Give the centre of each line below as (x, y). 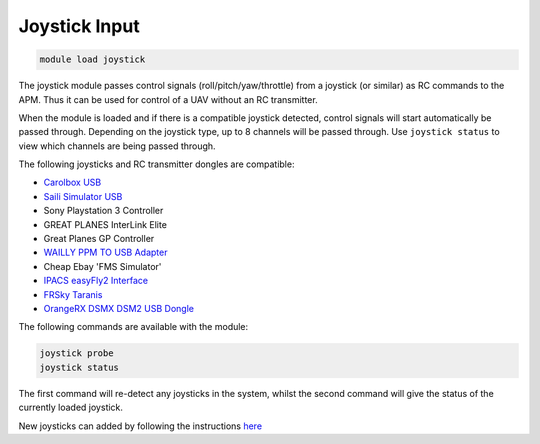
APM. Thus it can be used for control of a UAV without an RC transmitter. (168, 99)
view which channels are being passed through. (117, 146)
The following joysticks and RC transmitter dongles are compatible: (156, 164)
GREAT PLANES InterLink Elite (105, 224)
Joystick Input (79, 26)
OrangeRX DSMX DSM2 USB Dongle (119, 308)
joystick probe (76, 353)
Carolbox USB (72, 182)
